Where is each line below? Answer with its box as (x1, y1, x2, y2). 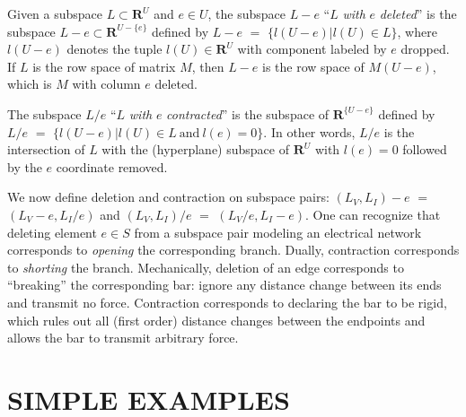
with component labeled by (237, 39, 387, 58)
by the (7, 157, 42, 176)
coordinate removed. (56, 157, 168, 176)
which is (7, 74, 52, 93)
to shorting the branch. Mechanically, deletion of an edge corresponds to (7, 257, 404, 276)
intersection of (7, 140, 85, 159)
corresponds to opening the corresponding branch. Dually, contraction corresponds (7, 240, 460, 259)
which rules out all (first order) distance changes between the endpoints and (7, 310, 426, 329)
